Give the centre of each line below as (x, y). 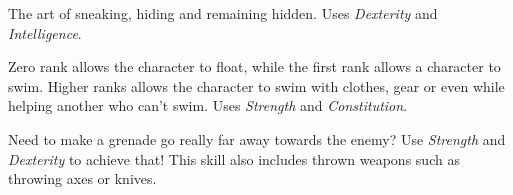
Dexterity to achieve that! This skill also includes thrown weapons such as (234, 158)
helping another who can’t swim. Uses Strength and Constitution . (208, 105)
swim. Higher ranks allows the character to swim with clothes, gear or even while (256, 85)
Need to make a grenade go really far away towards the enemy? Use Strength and (257, 138)
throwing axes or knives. (82, 178)
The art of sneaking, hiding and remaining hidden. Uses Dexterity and (223, 13)
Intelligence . (45, 32)
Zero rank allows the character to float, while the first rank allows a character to (254, 66)
